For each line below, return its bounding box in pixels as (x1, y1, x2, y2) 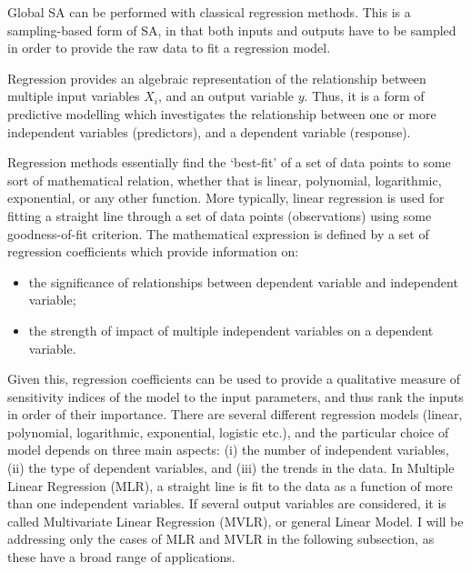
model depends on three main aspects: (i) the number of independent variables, (7, 440, 449, 459)
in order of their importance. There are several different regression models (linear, (7, 405, 463, 424)
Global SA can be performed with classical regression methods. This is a (7, 3, 411, 21)
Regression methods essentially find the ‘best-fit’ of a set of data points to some (7, 153, 451, 172)
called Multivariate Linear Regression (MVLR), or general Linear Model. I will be (7, 511, 464, 530)
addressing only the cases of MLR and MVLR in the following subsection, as (7, 529, 435, 548)
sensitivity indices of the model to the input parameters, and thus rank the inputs (7, 386, 464, 406)
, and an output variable (158, 86, 295, 105)
